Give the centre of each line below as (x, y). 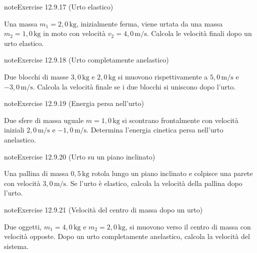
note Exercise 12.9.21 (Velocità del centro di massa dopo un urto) (103, 209)
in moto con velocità (74, 33)
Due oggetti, (23, 226)
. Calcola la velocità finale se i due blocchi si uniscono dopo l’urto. (134, 86)
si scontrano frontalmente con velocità (180, 120)
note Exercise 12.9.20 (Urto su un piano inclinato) (80, 156)
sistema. (16, 246)
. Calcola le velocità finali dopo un (199, 33)
